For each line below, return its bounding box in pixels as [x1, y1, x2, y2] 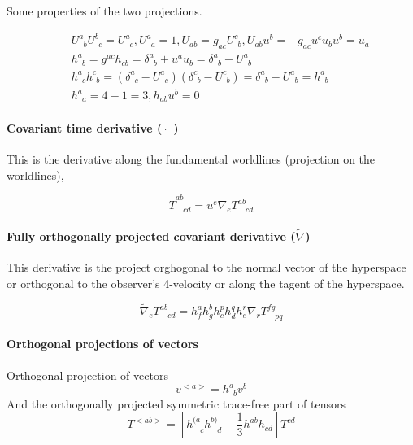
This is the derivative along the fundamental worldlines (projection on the [7, 151, 376, 168]
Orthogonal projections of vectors [7, 335, 198, 352]
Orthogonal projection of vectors [7, 366, 168, 383]
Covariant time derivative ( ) [7, 120, 179, 137]
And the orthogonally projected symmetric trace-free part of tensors [7, 395, 346, 412]
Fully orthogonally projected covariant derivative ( [7, 227, 296, 244]
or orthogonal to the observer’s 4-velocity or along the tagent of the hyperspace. [7, 274, 405, 291]
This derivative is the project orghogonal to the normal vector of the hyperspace [7, 259, 406, 276]
